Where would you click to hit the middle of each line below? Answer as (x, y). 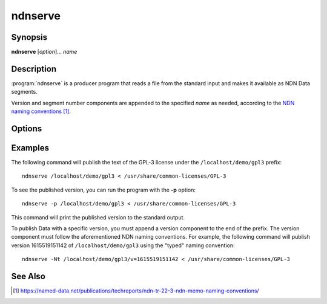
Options (27, 128)
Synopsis (29, 37)
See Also (28, 276)
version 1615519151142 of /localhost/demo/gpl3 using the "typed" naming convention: (123, 245)
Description (34, 69)
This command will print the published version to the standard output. (98, 217)
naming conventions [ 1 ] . (41, 111)
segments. (24, 92)
